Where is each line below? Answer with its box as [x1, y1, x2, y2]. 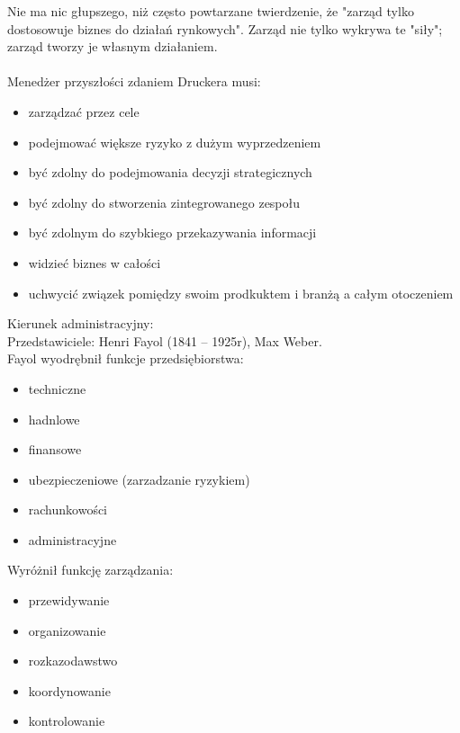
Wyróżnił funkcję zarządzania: [7, 560, 174, 579]
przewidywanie [28, 591, 110, 610]
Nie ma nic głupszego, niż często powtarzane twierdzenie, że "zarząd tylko [7, 2, 414, 20]
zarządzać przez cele [28, 102, 140, 121]
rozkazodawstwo [28, 651, 118, 670]
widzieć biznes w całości [28, 253, 161, 272]
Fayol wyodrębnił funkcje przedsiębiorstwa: [7, 349, 244, 368]
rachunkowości [28, 500, 108, 519]
